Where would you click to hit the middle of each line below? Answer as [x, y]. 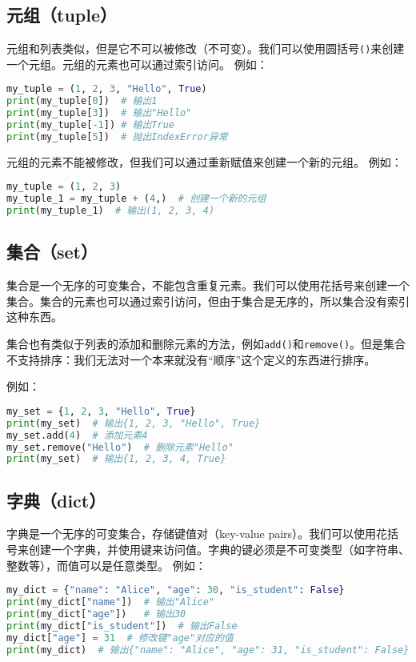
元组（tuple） [62, 15]
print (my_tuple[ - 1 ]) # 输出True [90, 125]
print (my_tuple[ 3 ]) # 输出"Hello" [99, 113]
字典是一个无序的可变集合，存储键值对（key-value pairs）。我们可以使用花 [197, 534]
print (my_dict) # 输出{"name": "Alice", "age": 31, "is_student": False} [208, 650]
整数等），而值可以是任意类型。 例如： [106, 565]
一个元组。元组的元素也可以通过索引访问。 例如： [137, 64]
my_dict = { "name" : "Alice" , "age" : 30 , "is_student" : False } [176, 590]
